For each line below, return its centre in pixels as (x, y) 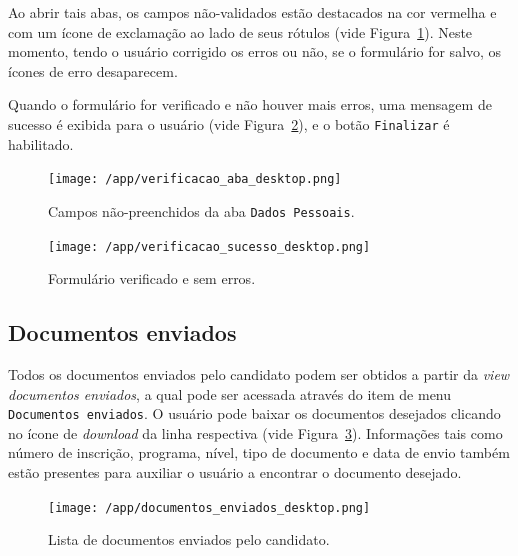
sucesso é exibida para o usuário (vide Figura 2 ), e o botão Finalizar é (229, 123)
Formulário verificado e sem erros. (152, 278)
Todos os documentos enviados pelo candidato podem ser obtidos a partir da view (259, 373)
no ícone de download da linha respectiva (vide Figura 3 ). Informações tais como (255, 432)
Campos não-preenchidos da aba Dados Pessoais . (201, 210)
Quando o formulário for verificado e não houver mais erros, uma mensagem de (250, 104)
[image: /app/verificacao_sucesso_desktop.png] (209, 246)
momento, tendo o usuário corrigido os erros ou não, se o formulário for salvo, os (255, 51)
